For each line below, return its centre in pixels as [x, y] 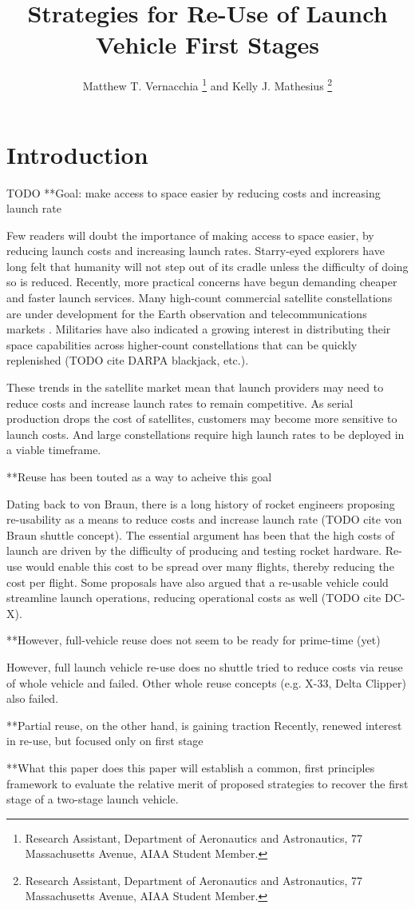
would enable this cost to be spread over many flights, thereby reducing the [210, 566]
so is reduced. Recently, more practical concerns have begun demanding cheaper [202, 282]
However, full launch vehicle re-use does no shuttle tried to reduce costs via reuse [205, 666]
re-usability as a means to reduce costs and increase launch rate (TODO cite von [204, 519]
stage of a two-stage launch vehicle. [93, 799]
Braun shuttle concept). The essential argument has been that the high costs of [201, 534]
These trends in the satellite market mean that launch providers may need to [195, 387]
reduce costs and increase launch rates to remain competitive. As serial [180, 403]
